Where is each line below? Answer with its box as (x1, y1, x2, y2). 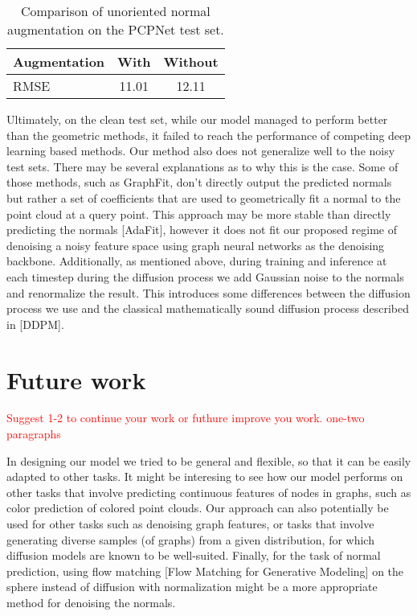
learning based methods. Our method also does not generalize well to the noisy (6, 142, 395, 159)
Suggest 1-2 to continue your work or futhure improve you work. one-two (6, 409, 365, 426)
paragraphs (6, 425, 61, 442)
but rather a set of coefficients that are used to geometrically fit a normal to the (6, 189, 401, 206)
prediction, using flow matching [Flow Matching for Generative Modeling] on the (6, 562, 404, 579)
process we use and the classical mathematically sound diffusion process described (6, 300, 409, 317)
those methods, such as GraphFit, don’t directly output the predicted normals (6, 174, 392, 191)
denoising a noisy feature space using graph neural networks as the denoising (6, 236, 385, 253)
